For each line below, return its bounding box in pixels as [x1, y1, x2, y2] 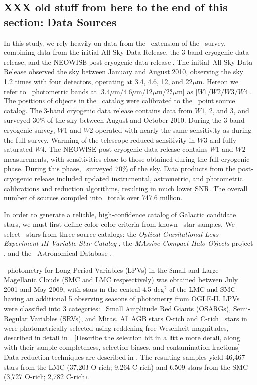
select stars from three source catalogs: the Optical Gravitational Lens [4, 228, 219, 239]
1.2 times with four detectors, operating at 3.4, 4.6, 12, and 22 [4, 76, 193, 86]
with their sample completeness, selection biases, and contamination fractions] [4, 342, 240, 352]
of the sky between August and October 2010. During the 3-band [47, 115, 245, 125]
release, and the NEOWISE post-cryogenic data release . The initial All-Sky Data [4, 56, 253, 67]
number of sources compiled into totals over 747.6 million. [4, 192, 183, 203]
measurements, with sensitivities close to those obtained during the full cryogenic [4, 153, 250, 164]
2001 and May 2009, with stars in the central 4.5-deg [4, 284, 164, 294]
